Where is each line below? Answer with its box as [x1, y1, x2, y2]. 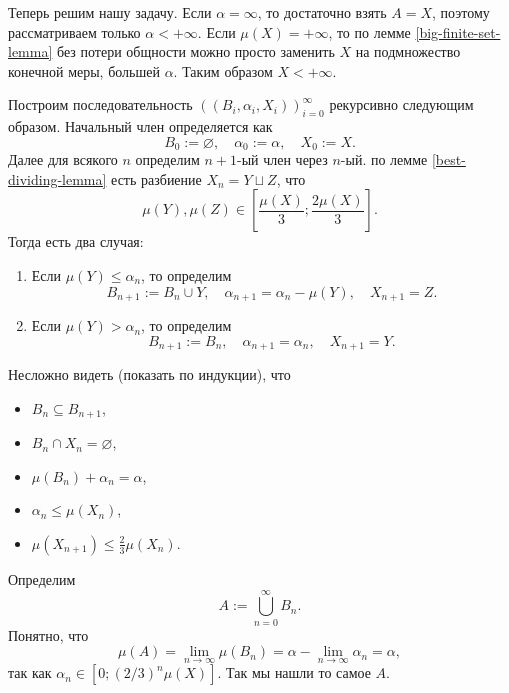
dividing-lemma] [8, 168, 107, 189]
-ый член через [236, 149, 328, 170]
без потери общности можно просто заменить [56, 41, 335, 62]
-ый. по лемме [340, 149, 428, 170]
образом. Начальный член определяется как [8, 116, 273, 137]
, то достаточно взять [257, 2, 387, 22]
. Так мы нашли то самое [217, 662, 371, 683]
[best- [431, 149, 466, 170]
